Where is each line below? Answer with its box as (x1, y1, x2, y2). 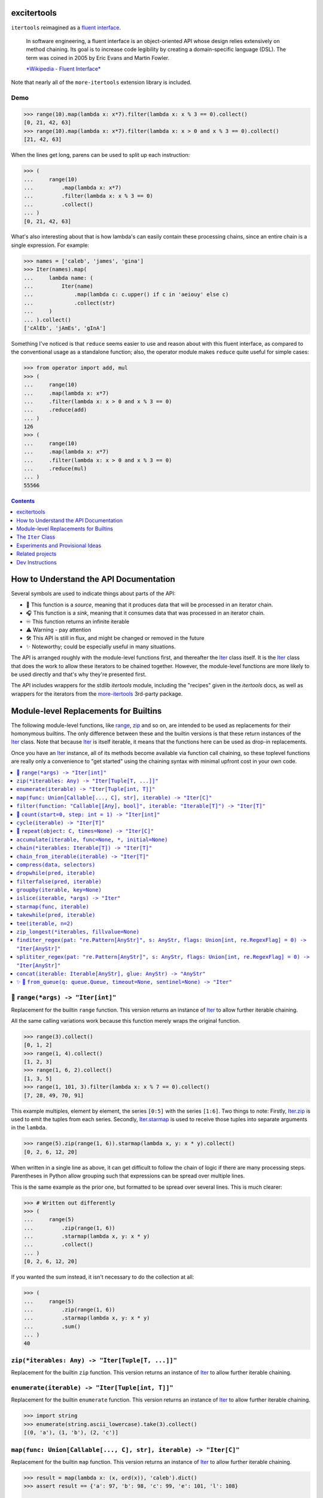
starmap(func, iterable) (16, 903, 89, 910)
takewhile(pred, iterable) (16, 911, 96, 919)
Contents (11, 497, 35, 505)
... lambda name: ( (23, 274, 94, 281)
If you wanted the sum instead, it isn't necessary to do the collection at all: (11, 1273, 194, 1280)
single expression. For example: (11, 241, 90, 249)
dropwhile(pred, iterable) (16, 869, 96, 877)
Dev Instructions (16, 558, 57, 566)
